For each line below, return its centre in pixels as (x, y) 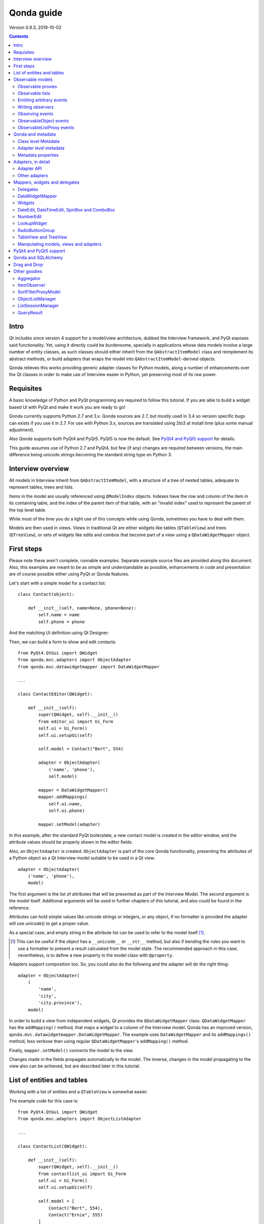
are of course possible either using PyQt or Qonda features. (69, 574)
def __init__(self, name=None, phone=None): (82, 608)
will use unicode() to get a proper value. (49, 923)
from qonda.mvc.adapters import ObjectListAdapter (80, 1119)
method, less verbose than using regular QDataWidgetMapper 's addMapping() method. (99, 1041)
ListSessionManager (38, 306)
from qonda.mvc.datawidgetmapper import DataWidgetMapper (89, 667)
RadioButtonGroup (36, 230)
